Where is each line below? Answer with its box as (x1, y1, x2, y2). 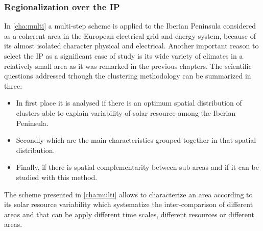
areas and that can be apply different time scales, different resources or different (4, 209, 254, 219)
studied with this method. (16, 171, 98, 182)
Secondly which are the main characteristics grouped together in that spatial (16, 135, 256, 145)
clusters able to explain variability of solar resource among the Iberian (16, 107, 236, 118)
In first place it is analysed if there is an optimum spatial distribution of (16, 97, 242, 108)
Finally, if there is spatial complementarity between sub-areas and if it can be (16, 162, 259, 172)
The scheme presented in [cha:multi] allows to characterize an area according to (4, 189, 253, 199)
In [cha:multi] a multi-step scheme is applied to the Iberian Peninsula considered (4, 20, 256, 31)
